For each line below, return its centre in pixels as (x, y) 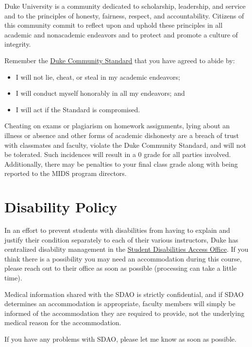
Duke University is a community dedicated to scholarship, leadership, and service (125, 6)
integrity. (18, 44)
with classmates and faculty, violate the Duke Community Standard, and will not (125, 145)
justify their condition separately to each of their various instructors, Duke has (121, 239)
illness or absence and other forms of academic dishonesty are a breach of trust (122, 135)
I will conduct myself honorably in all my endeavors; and (100, 93)
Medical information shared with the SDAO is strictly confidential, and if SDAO (124, 294)
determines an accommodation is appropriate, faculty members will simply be (120, 304)
